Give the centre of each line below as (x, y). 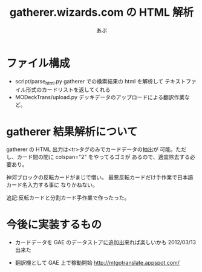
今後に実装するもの (54, 225)
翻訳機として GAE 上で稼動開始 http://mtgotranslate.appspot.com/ (97, 263)
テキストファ (181, 81)
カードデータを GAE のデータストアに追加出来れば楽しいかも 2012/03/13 (106, 242)
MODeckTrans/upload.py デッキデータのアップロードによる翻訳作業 (100, 97)
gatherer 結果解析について (72, 131)
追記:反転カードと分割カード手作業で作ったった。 (68, 198)
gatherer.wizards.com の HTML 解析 (102, 12)
